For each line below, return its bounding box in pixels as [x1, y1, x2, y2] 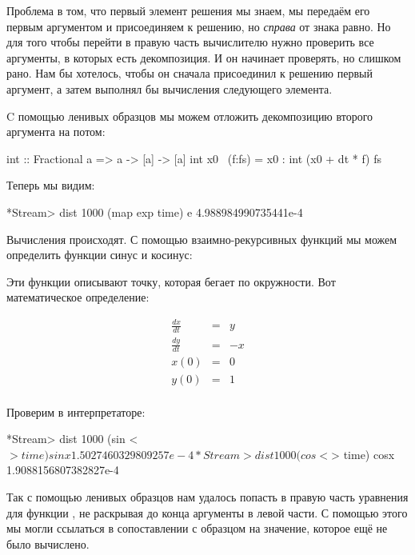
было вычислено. [6, 535, 90, 552]
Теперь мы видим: [6, 177, 95, 194]
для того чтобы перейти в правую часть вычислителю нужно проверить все [6, 34, 374, 50]
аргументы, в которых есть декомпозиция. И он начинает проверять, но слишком [6, 49, 401, 66]
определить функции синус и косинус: [6, 246, 193, 263]
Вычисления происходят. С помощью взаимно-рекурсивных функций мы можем [6, 230, 397, 247]
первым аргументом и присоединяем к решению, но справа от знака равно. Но [6, 18, 391, 34]
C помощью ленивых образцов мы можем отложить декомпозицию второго [6, 107, 373, 124]
